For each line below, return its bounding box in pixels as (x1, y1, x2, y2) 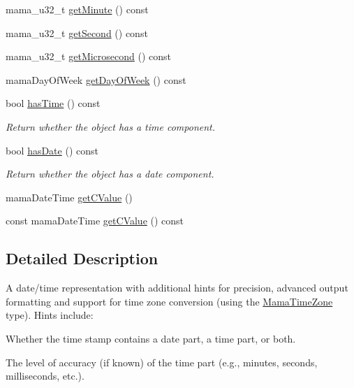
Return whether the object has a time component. (6, 119, 216, 134)
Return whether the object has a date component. (6, 166, 214, 181)
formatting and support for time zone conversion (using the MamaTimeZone (6, 294, 333, 308)
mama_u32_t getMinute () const (6, 2, 149, 16)
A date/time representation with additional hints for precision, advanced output (6, 280, 348, 295)
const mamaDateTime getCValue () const (6, 213, 184, 228)
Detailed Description (6, 247, 158, 269)
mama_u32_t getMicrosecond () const (6, 49, 172, 64)
